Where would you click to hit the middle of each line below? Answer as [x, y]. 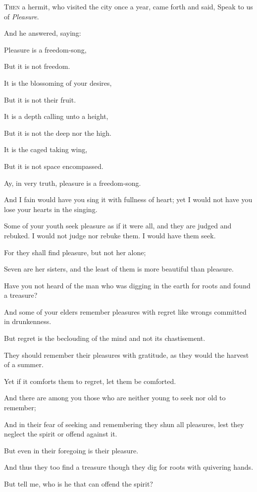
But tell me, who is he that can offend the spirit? [78, 484]
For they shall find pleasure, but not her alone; [75, 252]
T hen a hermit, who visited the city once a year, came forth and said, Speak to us [128, 6]
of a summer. [24, 364]
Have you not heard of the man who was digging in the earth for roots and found [127, 285]
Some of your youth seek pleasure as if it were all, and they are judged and [118, 226]
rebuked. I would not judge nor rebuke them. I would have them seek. [110, 235]
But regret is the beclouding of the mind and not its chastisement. [105, 338]
